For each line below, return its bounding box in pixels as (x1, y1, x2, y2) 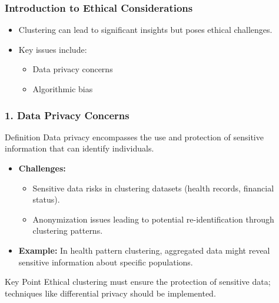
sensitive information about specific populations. (18, 255, 193, 268)
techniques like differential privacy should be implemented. (5, 287, 216, 299)
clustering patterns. (32, 224, 103, 237)
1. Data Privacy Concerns (5, 107, 129, 122)
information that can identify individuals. (5, 142, 154, 154)
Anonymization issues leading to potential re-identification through (32, 213, 274, 225)
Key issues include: (18, 43, 87, 55)
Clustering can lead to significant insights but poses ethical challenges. (18, 23, 273, 36)
